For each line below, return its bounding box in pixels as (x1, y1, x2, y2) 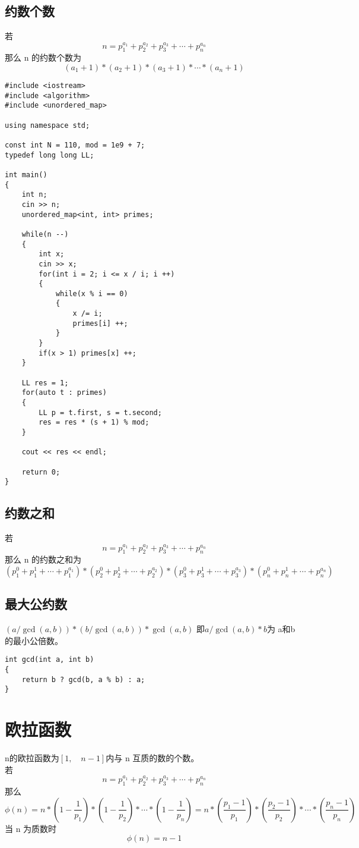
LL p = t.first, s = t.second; (39, 408, 162, 417)
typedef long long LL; (5, 150, 94, 159)
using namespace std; (5, 121, 90, 130)
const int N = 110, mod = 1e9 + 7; (5, 140, 145, 149)
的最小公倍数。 (5, 634, 63, 646)
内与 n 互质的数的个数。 (106, 752, 199, 764)
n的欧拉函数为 (5, 752, 59, 764)
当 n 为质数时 (5, 822, 57, 834)
